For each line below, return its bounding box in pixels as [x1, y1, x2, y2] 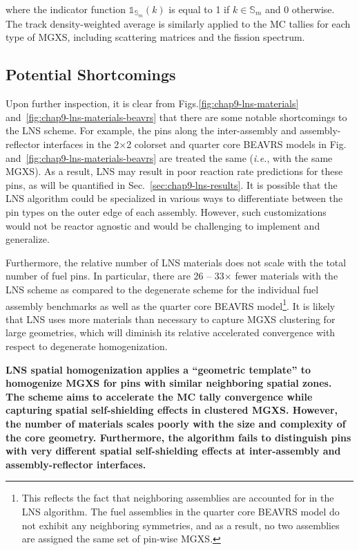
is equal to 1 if [168, 2, 230, 16]
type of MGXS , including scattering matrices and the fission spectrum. [6, 30, 305, 44]
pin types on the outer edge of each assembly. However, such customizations [6, 205, 327, 219]
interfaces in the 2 [43, 137, 119, 152]
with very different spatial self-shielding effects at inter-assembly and [6, 443, 341, 458]
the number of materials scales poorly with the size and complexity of [6, 416, 346, 430]
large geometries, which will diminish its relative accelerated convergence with [6, 325, 336, 340]
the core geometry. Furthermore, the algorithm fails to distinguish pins [6, 430, 351, 444]
